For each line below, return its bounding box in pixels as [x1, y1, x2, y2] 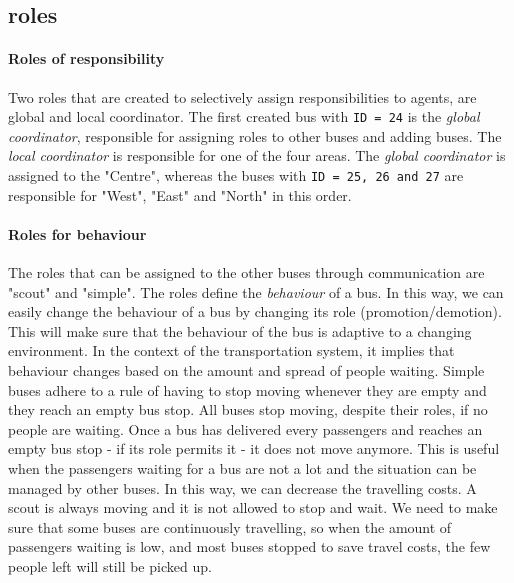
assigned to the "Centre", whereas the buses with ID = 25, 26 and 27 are [8, 165, 464, 186]
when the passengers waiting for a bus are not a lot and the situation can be [8, 458, 477, 478]
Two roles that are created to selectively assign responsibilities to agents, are [8, 86, 477, 107]
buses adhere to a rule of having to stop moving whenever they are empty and [8, 379, 487, 400]
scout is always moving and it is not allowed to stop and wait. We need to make [8, 497, 498, 518]
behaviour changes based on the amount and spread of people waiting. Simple [8, 360, 485, 381]
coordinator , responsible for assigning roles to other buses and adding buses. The [8, 125, 502, 146]
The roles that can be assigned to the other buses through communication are [8, 262, 485, 283]
